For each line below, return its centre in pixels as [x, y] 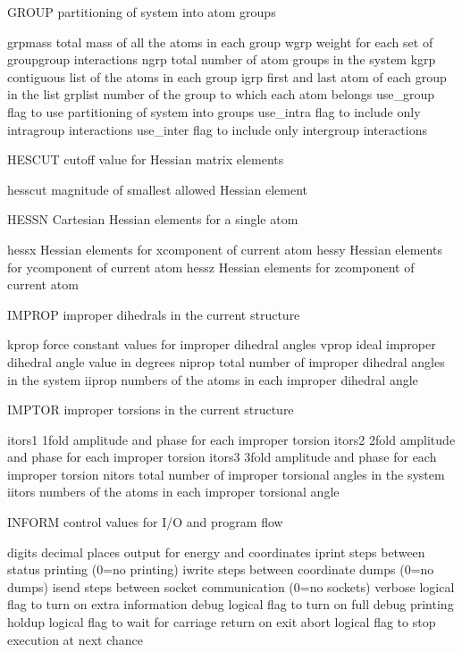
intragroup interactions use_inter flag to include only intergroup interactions [217, 129]
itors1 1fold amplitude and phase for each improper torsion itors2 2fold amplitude [231, 439]
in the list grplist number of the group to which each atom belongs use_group [221, 94]
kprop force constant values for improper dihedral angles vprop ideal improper [222, 344]
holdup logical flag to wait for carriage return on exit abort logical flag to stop [222, 622]
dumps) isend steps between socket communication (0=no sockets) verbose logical [231, 586]
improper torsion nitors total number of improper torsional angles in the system [226, 474]
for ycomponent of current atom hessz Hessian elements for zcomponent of [211, 267]
